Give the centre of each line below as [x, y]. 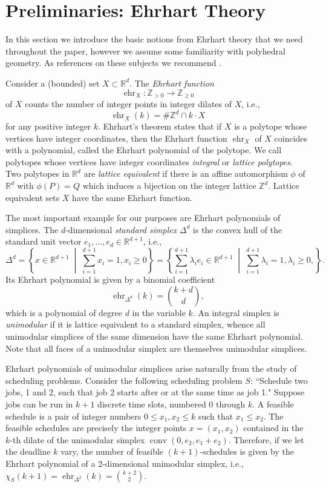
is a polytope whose [271, 126]
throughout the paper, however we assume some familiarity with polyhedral [145, 51]
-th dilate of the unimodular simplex [77, 439]
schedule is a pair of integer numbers [73, 416]
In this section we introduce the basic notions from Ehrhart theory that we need [154, 39]
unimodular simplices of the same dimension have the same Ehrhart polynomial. [154, 336]
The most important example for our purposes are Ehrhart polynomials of [143, 218]
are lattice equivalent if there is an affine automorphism [186, 173]
